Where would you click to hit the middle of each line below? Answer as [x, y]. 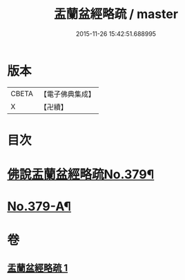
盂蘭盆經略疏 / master [116, 14]
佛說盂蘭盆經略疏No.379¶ [81, 175]
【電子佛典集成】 [67, 94]
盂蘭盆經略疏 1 [38, 268]
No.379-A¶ [39, 206]
